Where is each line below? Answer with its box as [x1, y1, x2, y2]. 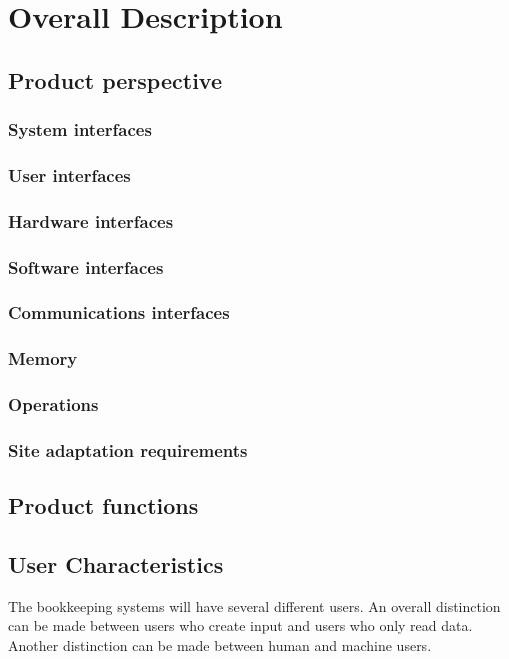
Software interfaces [8, 254, 164, 279]
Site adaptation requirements [8, 437, 248, 462]
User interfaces [8, 162, 131, 187]
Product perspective [8, 64, 222, 95]
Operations [8, 392, 99, 417]
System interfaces [8, 117, 152, 142]
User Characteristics [8, 549, 224, 580]
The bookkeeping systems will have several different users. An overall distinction [8, 595, 501, 616]
